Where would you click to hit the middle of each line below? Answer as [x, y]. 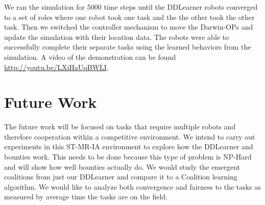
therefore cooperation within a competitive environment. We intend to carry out [130, 136]
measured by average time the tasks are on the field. [86, 197]
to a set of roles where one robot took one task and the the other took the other [129, 17]
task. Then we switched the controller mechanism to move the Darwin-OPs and [129, 27]
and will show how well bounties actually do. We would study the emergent [122, 166]
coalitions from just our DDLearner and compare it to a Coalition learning [121, 177]
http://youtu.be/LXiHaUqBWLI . [56, 67]
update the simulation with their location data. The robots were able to [117, 37]
